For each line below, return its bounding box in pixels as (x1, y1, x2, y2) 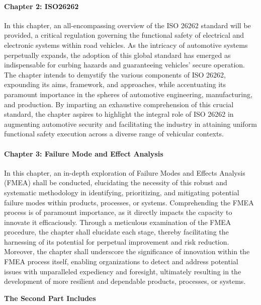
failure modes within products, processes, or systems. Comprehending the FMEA (4, 197, 254, 207)
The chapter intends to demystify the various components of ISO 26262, (4, 69, 226, 80)
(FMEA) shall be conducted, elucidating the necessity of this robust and (4, 177, 227, 188)
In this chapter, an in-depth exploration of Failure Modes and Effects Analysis (4, 167, 245, 178)
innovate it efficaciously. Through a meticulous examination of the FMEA (4, 216, 231, 227)
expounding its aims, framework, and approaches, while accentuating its (4, 79, 226, 90)
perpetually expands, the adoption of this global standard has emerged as (4, 49, 231, 60)
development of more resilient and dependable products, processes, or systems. (4, 276, 246, 286)
